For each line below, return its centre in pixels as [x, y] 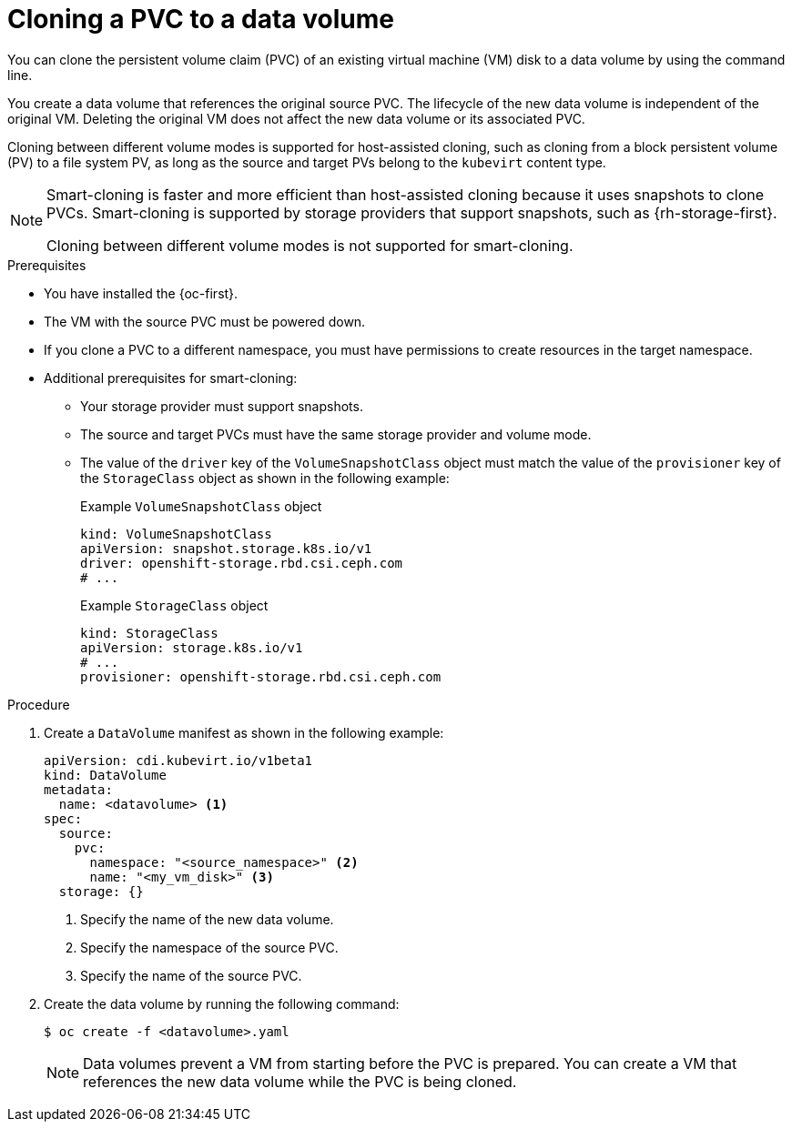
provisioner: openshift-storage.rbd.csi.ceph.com [261, 676]
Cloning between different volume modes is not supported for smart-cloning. [310, 245]
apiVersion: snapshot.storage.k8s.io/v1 [226, 548]
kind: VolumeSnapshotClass [176, 534]
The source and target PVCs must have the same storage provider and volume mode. [336, 434]
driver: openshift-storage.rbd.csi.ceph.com [242, 563]
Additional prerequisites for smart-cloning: [171, 378]
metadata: [78, 789]
